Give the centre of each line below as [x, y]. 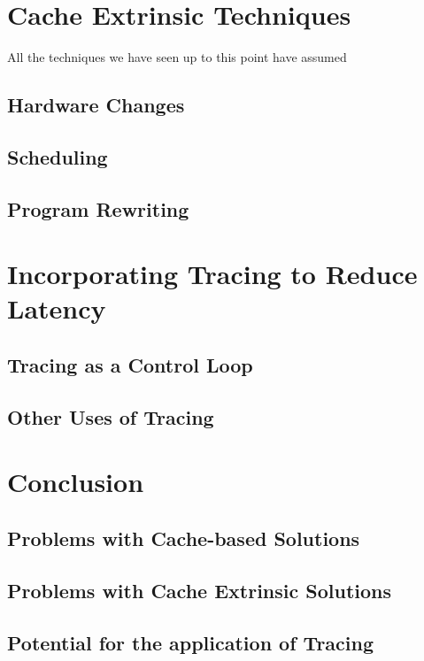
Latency [57, 308]
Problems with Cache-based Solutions [184, 538]
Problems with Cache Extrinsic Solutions [200, 590]
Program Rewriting [98, 208]
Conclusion [76, 482]
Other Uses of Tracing [111, 416]
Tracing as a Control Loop [130, 365]
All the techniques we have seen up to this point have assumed [177, 57]
